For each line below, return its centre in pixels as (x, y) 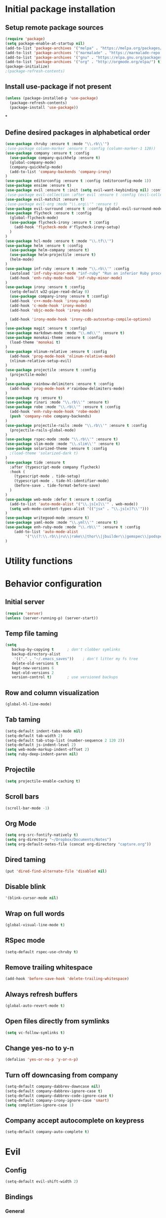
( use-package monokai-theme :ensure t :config (54, 338)
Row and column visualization (52, 692)
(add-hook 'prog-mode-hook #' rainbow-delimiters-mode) (67, 389)
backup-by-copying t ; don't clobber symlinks (66, 650)
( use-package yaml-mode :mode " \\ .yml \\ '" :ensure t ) (62, 523)
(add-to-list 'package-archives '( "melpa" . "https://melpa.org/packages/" (85, 48)
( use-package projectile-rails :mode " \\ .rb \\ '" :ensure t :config (76, 425)
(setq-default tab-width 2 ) (34, 736)
